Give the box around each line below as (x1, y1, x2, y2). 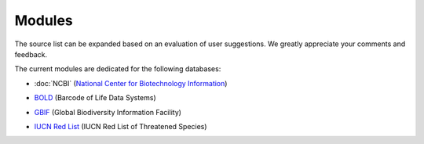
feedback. (14, 49, 47, 59)
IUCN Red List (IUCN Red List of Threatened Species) (34, 121, 207, 131)
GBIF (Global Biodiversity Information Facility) (34, 107, 182, 117)
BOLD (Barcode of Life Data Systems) (34, 93, 156, 103)
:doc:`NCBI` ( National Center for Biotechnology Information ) (34, 78, 228, 88)
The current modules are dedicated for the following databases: (14, 64, 221, 74)
